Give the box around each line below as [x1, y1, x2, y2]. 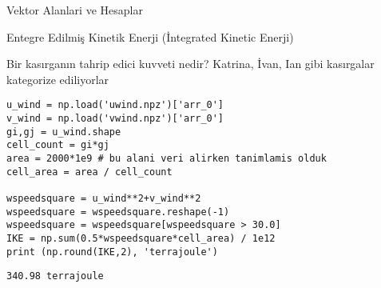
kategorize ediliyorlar [6, 70, 109, 87]
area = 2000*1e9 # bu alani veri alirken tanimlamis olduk [6, 153, 327, 164]
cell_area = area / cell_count [6, 166, 173, 178]
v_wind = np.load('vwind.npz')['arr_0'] [6, 113, 224, 125]
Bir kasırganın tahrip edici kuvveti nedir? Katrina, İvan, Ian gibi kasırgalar [6, 55, 375, 72]
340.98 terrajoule [6, 270, 104, 282]
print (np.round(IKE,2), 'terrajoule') [6, 246, 218, 258]
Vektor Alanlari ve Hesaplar [6, 2, 143, 18]
